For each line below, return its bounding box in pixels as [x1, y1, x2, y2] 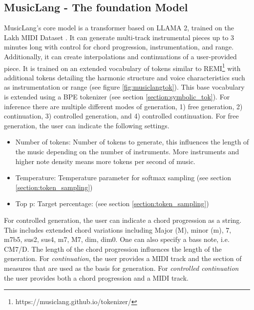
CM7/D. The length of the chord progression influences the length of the [4, 243, 222, 254]
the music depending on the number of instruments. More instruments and [15, 146, 239, 156]
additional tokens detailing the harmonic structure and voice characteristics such [4, 72, 245, 82]
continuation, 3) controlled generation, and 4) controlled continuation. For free [4, 111, 239, 121]
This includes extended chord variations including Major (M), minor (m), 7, [4, 224, 232, 235]
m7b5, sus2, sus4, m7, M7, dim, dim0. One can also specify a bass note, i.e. [4, 234, 230, 244]
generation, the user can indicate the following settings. [4, 120, 169, 130]
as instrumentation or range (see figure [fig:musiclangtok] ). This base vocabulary [4, 82, 245, 92]
